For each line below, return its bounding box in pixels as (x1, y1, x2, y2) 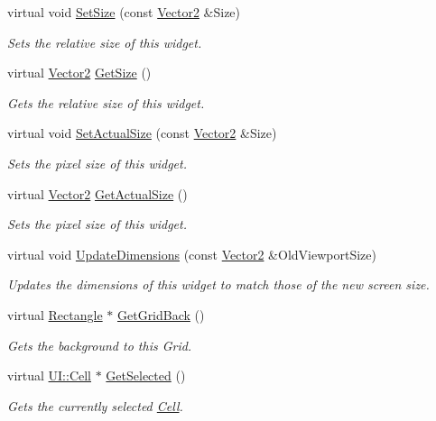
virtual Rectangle (7, 305, 103, 324)
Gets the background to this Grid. (7, 335, 192, 354)
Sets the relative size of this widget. (7, 32, 202, 51)
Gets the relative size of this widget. (7, 93, 205, 112)
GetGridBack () (116, 305, 205, 324)
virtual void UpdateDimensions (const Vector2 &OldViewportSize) (7, 244, 376, 263)
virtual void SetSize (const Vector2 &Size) (7, 3, 241, 21)
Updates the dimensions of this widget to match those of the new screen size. (7, 275, 430, 294)
